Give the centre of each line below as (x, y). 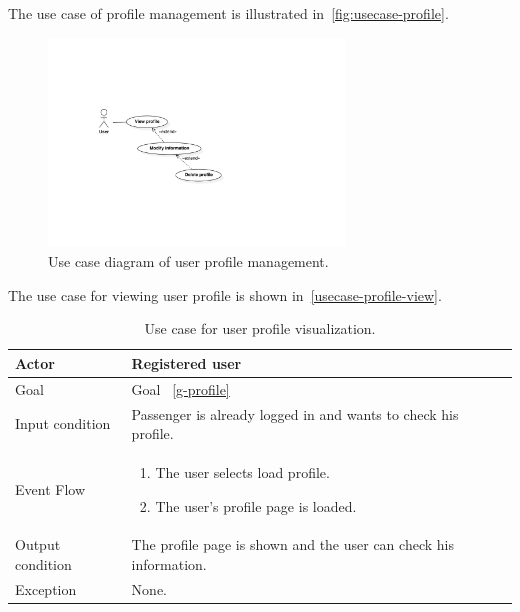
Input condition (63, 423)
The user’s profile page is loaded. (256, 505)
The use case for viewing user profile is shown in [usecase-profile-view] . (225, 294)
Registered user (186, 362)
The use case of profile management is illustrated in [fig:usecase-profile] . (228, 13)
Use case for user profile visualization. (260, 328)
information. (169, 563)
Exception (46, 588)
